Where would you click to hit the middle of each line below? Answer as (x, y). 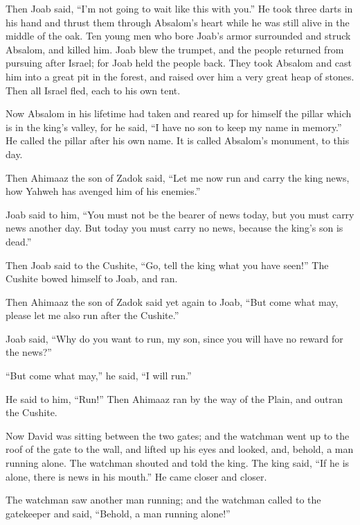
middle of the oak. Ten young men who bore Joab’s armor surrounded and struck (178, 36)
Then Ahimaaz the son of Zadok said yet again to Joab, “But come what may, (172, 301)
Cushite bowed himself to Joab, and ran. (92, 278)
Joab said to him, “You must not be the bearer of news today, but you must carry (180, 214)
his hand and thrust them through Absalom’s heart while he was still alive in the (178, 22)
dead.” (19, 241)
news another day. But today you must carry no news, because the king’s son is (174, 228)
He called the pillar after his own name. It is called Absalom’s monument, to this (178, 140)
